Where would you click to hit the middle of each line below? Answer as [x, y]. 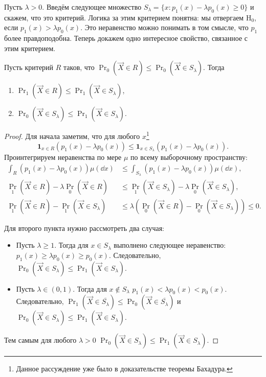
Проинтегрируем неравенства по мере [63, 157]
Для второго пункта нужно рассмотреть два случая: [84, 228]
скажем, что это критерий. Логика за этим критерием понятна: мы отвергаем [124, 17]
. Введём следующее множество [92, 7]
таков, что [79, 67]
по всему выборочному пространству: [189, 157]
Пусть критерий [29, 67]
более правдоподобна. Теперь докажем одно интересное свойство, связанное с [126, 38]
